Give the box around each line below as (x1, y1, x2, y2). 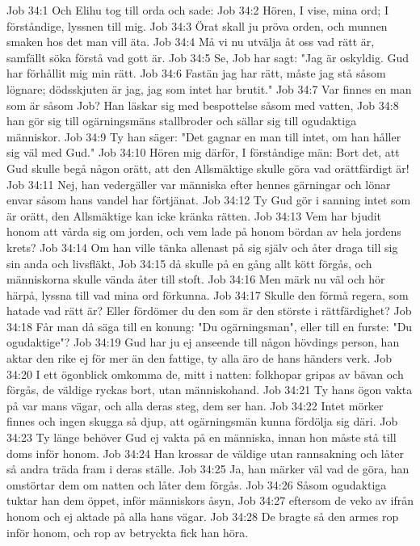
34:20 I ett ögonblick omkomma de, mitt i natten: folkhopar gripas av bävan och (6, 365, 404, 382)
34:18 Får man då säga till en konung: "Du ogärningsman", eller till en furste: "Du (6, 317, 413, 334)
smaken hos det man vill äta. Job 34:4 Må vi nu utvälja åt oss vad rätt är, (6, 33, 375, 50)
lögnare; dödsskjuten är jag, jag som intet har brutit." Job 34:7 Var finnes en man (6, 80, 412, 97)
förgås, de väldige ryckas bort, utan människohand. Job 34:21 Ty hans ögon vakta (6, 381, 413, 398)
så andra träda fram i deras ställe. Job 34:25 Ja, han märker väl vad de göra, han (6, 460, 409, 477)
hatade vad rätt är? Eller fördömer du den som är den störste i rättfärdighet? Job (6, 302, 412, 319)
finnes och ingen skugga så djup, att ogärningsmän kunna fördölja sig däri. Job (6, 413, 398, 430)
